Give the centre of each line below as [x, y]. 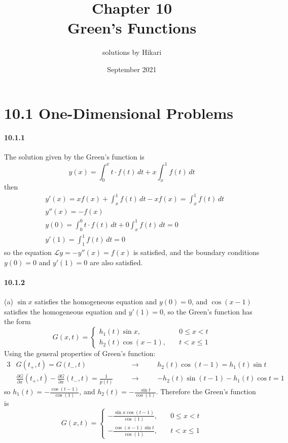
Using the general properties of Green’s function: [80, 353]
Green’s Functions [132, 28]
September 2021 [132, 69]
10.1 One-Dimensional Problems [119, 113]
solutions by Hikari [132, 52]
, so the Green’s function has [208, 311]
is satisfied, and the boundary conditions [196, 252]
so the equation [28, 252]
